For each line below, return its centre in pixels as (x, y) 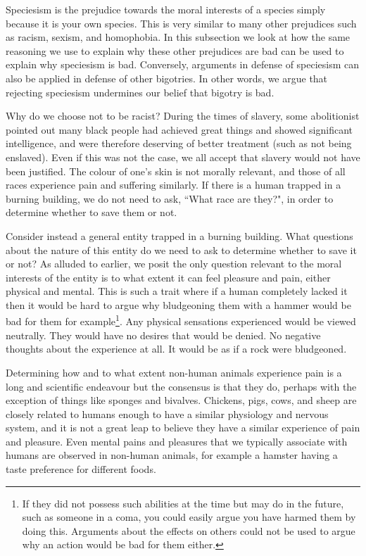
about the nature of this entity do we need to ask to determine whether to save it (181, 249)
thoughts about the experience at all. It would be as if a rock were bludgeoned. (176, 349)
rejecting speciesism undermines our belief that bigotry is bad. (140, 92)
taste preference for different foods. (81, 469)
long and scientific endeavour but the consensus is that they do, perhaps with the (181, 386)
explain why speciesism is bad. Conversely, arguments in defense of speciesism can (183, 64)
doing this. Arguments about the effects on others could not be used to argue (189, 530)
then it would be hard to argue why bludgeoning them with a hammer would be (178, 304)
